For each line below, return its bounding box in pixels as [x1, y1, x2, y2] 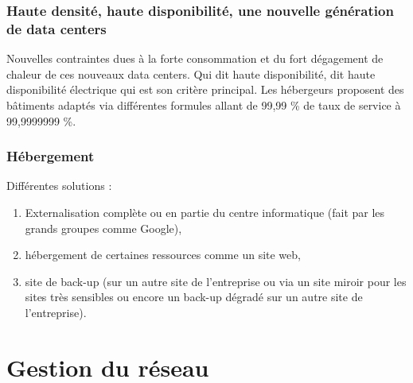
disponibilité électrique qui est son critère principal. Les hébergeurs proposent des [6, 81, 404, 98]
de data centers [6, 18, 107, 38]
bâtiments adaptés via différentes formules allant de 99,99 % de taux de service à [6, 96, 401, 113]
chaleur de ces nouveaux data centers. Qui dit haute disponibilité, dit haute [6, 65, 376, 82]
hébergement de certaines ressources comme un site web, [25, 246, 301, 263]
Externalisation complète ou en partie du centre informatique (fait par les [25, 203, 385, 220]
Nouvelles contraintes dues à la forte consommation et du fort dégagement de [6, 50, 384, 67]
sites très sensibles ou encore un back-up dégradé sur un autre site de [25, 288, 363, 305]
